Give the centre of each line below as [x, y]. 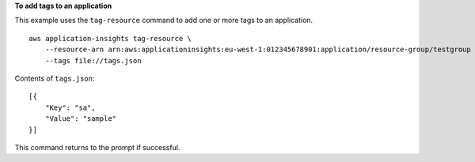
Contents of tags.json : [55, 78]
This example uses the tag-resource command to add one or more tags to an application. [164, 21]
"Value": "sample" [81, 119]
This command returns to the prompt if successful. [97, 147]
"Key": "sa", [70, 107]
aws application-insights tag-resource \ [110, 38]
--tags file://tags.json [93, 60]
